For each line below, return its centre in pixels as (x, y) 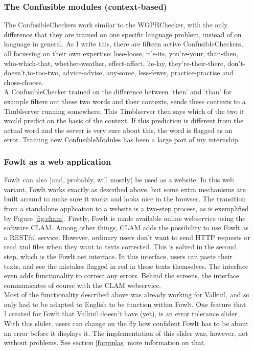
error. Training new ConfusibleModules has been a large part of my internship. (122, 140)
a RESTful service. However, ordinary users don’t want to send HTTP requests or (127, 237)
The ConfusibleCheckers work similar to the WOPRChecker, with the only (116, 25)
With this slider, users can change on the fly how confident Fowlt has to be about (126, 323)
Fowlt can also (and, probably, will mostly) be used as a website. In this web (119, 180)
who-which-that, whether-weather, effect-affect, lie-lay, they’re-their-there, (115, 63)
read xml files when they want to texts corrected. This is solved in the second (120, 247)
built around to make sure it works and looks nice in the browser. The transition (125, 199)
